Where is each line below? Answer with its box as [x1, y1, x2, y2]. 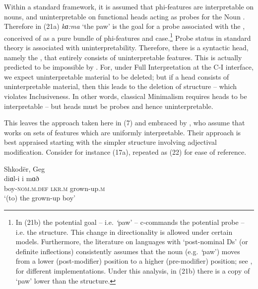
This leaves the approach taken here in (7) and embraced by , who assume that [4, 117, 245, 128]
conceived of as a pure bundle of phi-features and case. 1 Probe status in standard [4, 31, 251, 43]
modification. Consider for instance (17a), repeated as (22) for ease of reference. [4, 146, 247, 157]
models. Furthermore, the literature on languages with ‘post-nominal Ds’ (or [15, 236, 248, 247]
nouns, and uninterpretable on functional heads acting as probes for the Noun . [4, 11, 245, 21]
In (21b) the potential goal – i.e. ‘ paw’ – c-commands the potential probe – [15, 216, 245, 227]
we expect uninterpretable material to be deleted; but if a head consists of [4, 71, 229, 82]
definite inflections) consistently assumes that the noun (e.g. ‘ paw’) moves [15, 246, 240, 256]
